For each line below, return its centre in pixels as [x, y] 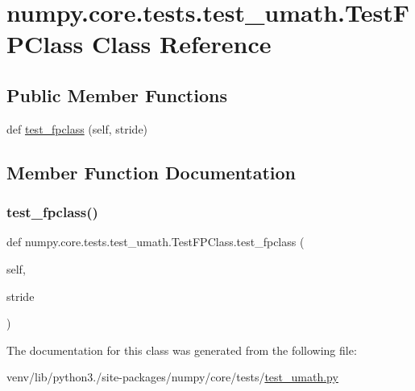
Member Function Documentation [151, 172]
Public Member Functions [117, 95]
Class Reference [182, 44]
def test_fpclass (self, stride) [77, 128]
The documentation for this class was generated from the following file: [182, 350]
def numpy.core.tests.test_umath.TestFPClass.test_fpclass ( [156, 242]
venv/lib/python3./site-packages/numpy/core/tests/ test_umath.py [172, 377]
